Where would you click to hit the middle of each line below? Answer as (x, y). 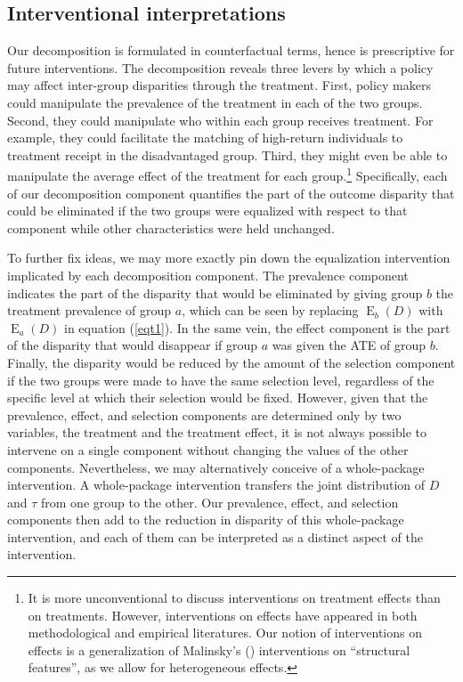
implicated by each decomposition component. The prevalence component (208, 275)
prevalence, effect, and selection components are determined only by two (204, 414)
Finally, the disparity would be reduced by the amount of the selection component (231, 362)
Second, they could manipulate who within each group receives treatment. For (220, 120)
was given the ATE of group (349, 345)
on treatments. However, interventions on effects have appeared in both (223, 615)
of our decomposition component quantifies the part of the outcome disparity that (231, 193)
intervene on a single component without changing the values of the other (208, 449)
